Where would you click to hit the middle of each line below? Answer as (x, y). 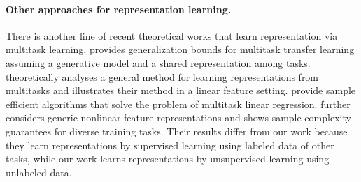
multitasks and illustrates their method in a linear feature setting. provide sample (181, 90)
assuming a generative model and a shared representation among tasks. (158, 62)
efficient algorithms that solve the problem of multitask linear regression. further (178, 104)
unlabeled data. (39, 172)
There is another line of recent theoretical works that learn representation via (172, 35)
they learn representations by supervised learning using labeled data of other (170, 145)
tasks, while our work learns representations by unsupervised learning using (168, 159)
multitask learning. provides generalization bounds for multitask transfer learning (180, 49)
